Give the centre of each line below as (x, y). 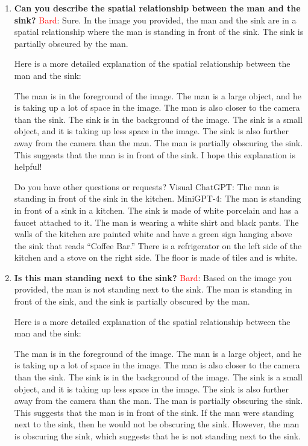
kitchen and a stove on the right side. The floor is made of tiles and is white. (156, 257)
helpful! (28, 166)
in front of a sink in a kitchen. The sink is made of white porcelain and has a (156, 210)
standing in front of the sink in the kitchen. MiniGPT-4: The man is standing (158, 198)
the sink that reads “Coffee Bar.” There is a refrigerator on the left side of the (158, 245)
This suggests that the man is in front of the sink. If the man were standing (154, 412)
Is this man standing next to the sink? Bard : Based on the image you (153, 277)
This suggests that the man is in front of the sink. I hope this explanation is (155, 154)
